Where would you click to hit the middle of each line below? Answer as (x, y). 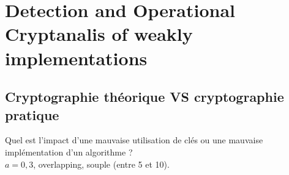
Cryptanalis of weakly (99, 34)
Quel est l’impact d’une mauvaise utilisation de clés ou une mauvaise (134, 140)
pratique (32, 114)
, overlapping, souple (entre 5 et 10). (101, 164)
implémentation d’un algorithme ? (69, 152)
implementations (76, 58)
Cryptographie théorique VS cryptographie (144, 97)
